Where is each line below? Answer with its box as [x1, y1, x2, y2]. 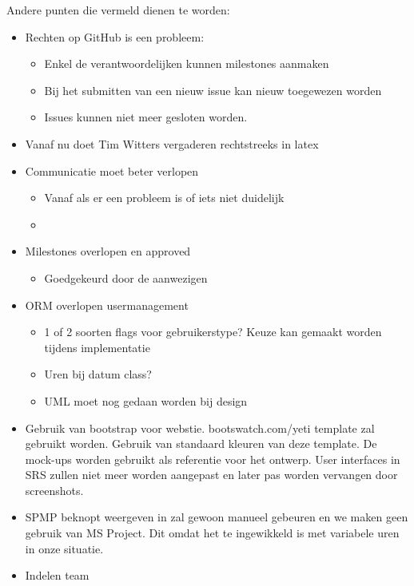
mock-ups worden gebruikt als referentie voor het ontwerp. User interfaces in [25, 450, 400, 467]
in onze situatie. [25, 540, 104, 556]
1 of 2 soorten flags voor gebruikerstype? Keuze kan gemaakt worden [44, 323, 382, 340]
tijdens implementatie [44, 339, 150, 355]
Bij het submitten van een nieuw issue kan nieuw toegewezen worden [44, 81, 382, 98]
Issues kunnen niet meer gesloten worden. [44, 109, 248, 125]
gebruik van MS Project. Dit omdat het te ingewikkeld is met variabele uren [25, 525, 400, 541]
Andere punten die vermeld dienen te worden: [6, 2, 230, 18]
